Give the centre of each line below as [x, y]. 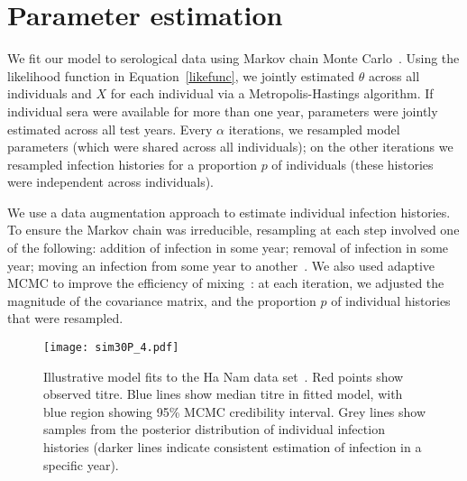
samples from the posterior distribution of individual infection [214, 429]
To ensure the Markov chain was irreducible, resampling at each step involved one [233, 230]
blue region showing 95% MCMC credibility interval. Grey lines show [234, 411]
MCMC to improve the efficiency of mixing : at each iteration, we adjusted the [226, 283]
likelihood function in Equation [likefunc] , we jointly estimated [181, 75]
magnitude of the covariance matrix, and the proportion [162, 300]
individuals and [50, 93]
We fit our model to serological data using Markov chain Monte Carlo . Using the [233, 58]
